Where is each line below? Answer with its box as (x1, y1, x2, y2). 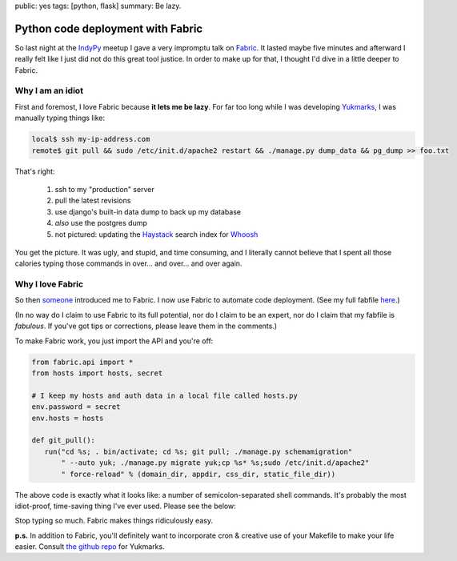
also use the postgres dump (54, 218, 148, 228)
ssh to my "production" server (54, 184, 155, 194)
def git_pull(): (31, 436, 96, 445)
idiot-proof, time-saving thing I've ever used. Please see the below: (14, 501, 236, 511)
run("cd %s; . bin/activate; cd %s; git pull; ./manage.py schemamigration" (44, 447, 353, 456)
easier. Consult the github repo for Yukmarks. (14, 542, 165, 551)
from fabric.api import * (31, 357, 134, 367)
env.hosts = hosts (31, 413, 104, 423)
